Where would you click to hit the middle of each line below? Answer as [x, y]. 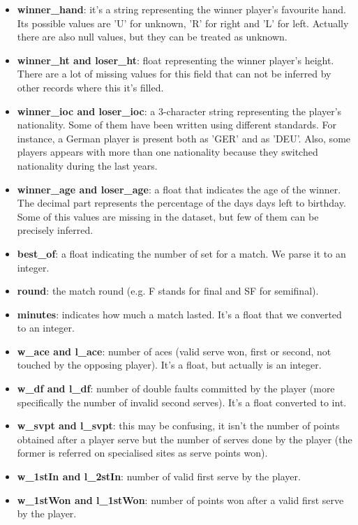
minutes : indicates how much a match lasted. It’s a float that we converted [179, 314]
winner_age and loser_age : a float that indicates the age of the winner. [179, 189]
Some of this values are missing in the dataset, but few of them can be [168, 216]
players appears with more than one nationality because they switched [167, 152]
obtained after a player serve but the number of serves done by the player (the [185, 439]
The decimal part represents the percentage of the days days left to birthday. [181, 203]
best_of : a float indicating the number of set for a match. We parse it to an [181, 253]
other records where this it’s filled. [90, 87]
